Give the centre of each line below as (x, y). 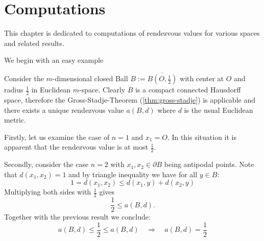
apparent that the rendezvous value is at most (76, 147)
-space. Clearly (102, 90)
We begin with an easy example (54, 60)
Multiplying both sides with (48, 192)
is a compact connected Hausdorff (188, 90)
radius (14, 90)
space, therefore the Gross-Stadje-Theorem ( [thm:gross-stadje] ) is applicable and (130, 99)
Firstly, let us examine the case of (57, 137)
